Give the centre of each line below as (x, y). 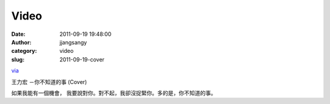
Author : (21, 42)
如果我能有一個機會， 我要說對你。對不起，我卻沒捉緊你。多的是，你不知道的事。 (114, 93)
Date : (18, 34)
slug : (18, 59)
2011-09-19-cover (82, 59)
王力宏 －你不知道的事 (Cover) (49, 81)
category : (24, 51)
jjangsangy (73, 42)
